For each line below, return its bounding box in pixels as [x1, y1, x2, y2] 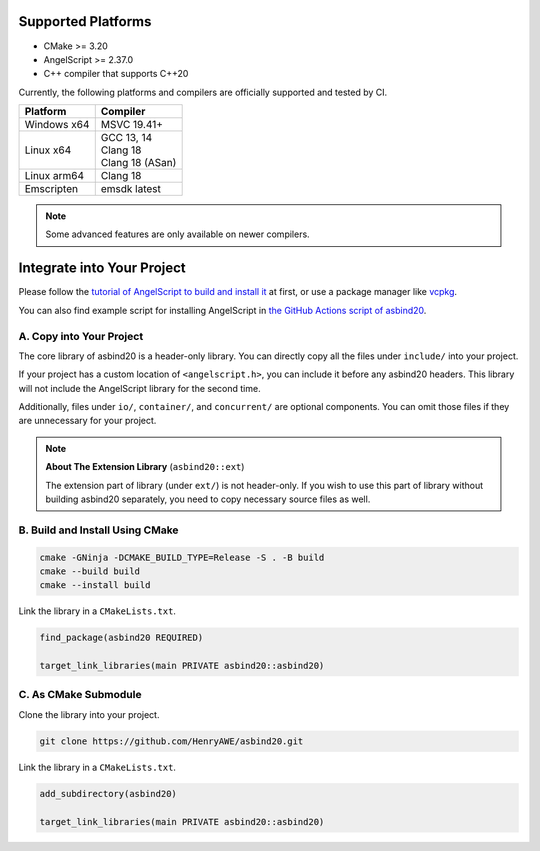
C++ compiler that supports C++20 [43, 68, 189, 80]
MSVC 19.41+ [100, 118, 164, 132]
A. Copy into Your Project [18, 329, 144, 343]
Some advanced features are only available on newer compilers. [45, 228, 310, 240]
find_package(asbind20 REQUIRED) [39, 632, 204, 644]
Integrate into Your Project [18, 260, 187, 277]
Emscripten [24, 182, 79, 196]
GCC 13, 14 [100, 131, 153, 145]
